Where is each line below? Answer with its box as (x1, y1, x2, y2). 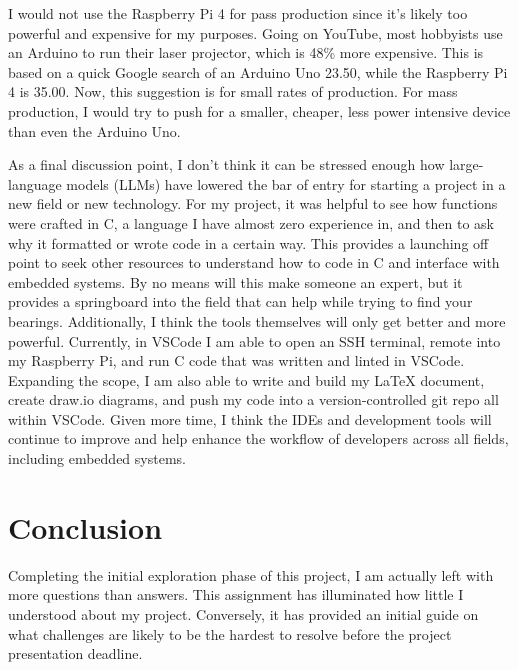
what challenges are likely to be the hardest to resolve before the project (8, 623, 452, 644)
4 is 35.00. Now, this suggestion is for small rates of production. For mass (8, 81, 458, 102)
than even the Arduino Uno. (8, 120, 181, 141)
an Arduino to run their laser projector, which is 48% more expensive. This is (8, 42, 484, 63)
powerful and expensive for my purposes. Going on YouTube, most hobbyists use (8, 22, 503, 43)
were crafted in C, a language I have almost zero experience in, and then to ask (8, 212, 494, 233)
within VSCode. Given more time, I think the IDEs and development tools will (8, 408, 492, 429)
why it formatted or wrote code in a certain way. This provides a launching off (8, 232, 489, 253)
